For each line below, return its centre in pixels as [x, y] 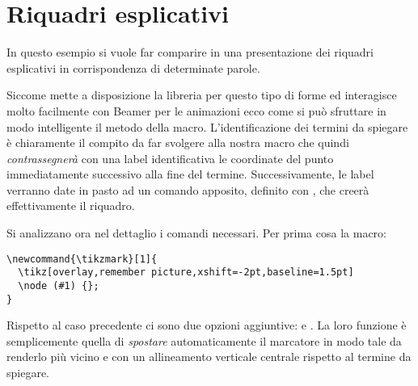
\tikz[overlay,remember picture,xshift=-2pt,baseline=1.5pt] [186, 273]
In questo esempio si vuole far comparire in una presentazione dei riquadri [190, 52]
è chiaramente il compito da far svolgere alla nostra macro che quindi [178, 143]
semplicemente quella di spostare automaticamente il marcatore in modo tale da [204, 340]
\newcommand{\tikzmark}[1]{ [82, 259]
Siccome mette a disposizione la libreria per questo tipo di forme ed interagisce [202, 95]
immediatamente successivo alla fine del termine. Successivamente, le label [190, 174]
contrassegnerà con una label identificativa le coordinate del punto [170, 158]
